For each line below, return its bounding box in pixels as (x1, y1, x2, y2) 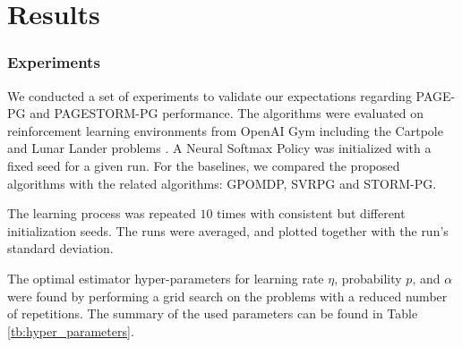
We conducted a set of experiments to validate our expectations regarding (7, 86, 412, 105)
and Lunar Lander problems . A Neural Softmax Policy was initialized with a (7, 139, 432, 157)
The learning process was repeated (7, 204, 196, 223)
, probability (334, 268, 402, 287)
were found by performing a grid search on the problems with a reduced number (7, 286, 448, 305)
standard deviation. (7, 239, 114, 258)
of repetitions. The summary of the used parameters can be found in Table (7, 304, 418, 323)
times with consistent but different (217, 204, 406, 223)
